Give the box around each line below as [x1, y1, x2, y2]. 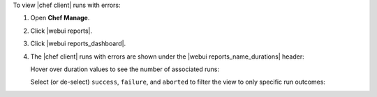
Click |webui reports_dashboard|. [30, 39, 126, 48]
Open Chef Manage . [30, 14, 90, 22]
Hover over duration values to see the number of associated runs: [30, 65, 220, 73]
